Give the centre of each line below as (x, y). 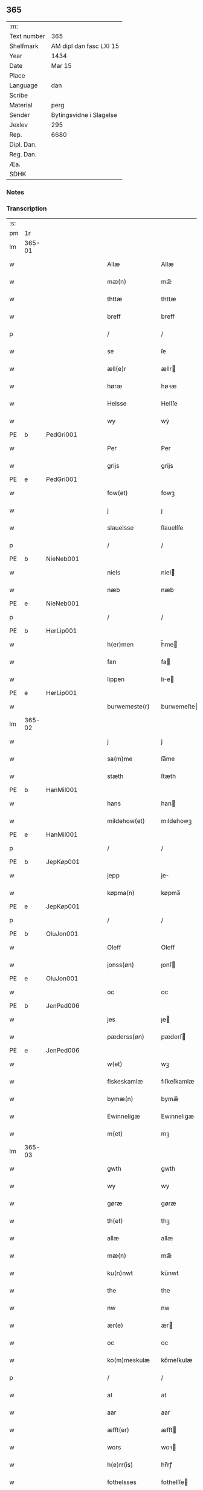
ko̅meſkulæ (177, 1360)
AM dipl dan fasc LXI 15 (85, 46)
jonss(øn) (121, 965)
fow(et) (117, 493)
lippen (116, 679)
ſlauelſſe (172, 528)
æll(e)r (117, 369)
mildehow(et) (126, 821)
